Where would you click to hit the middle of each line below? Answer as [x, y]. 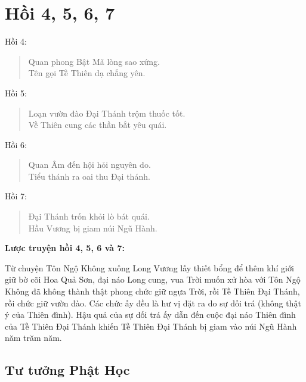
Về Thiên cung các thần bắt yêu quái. [98, 125]
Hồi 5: [16, 93]
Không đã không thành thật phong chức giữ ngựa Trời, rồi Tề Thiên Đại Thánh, [152, 291]
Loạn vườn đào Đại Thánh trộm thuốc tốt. [107, 113]
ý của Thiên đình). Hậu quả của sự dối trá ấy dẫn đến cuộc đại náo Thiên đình [150, 314]
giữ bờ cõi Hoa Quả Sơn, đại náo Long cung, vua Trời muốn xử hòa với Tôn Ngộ [153, 279]
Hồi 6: [16, 144]
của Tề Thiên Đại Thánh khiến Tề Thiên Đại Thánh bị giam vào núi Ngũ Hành [151, 326]
